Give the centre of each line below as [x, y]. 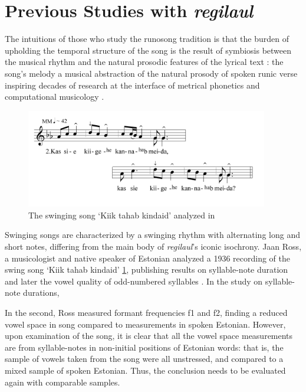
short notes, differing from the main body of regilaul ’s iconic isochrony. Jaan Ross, [153, 246]
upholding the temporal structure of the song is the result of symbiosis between [148, 50]
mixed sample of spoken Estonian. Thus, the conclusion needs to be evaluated [145, 370]
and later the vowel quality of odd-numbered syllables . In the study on [134, 281]
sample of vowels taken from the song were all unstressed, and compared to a [144, 359]
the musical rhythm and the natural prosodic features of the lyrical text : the [144, 62]
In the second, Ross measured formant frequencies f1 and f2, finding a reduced [146, 312]
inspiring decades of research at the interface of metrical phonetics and [132, 85]
